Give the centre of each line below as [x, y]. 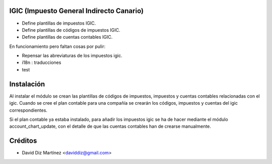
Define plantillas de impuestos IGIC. [59, 23]
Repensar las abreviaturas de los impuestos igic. [72, 56]
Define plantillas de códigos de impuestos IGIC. [71, 30]
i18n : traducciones [42, 62]
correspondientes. [28, 110]
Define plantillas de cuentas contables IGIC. [67, 37]
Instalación [27, 84]
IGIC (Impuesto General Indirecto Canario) [76, 11]
